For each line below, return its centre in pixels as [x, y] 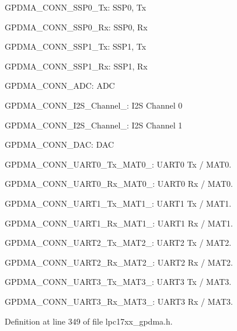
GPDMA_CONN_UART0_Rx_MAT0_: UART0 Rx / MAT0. [119, 184]
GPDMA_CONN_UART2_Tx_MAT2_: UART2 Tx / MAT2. [118, 243]
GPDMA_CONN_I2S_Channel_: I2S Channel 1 [94, 125]
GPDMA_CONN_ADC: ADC [60, 86]
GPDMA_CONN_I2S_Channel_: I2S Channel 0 [94, 105]
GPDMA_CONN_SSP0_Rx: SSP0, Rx [76, 27]
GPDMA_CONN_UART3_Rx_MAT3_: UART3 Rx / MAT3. [119, 301]
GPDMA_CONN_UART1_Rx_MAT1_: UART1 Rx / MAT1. [119, 223]
